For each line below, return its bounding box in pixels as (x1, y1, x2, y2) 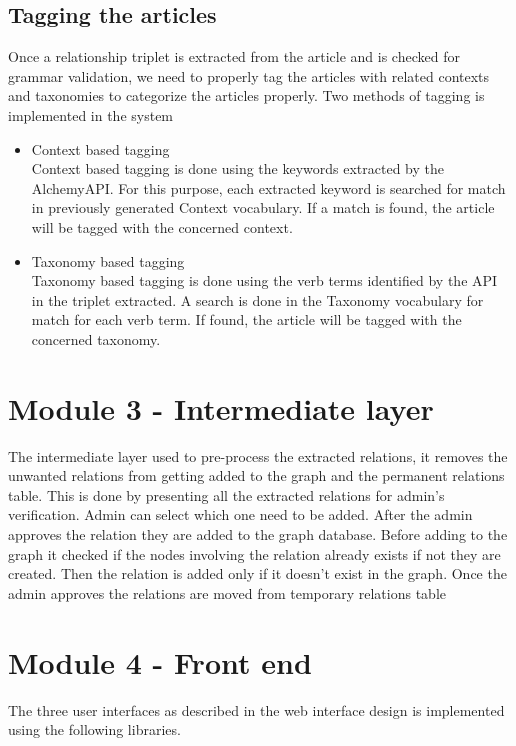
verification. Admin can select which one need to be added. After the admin (8, 504, 473, 525)
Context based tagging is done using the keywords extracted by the (31, 158, 444, 179)
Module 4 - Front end (8, 641, 312, 682)
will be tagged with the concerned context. (31, 216, 293, 237)
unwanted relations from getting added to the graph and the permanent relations (8, 465, 505, 486)
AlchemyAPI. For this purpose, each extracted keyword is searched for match (31, 177, 506, 198)
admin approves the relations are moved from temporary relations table (8, 582, 447, 603)
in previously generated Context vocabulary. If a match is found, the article (31, 197, 495, 218)
